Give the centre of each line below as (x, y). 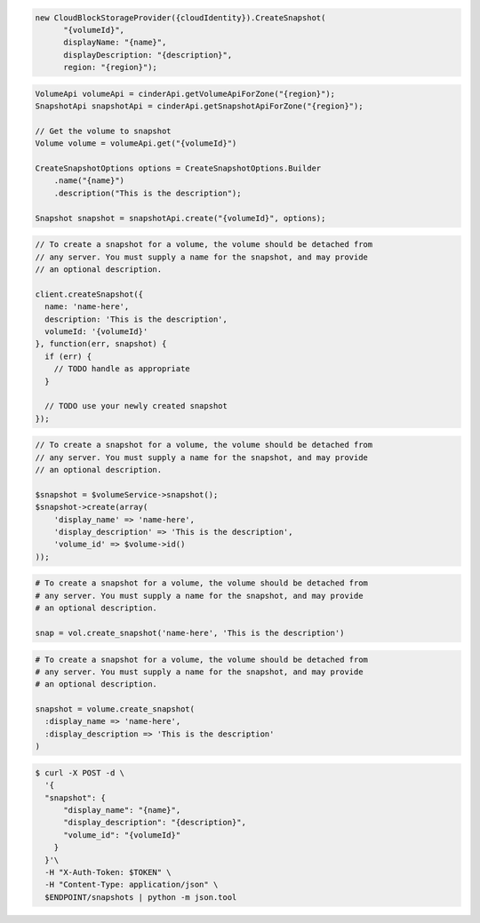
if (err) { (68, 356)
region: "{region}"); (110, 68)
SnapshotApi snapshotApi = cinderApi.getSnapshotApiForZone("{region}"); (199, 106)
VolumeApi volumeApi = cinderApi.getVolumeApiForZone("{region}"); (185, 94)
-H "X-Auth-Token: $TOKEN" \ (108, 872)
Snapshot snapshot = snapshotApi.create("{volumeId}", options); (180, 218)
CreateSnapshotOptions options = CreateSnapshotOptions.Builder (178, 168)
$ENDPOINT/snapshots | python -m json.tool (141, 897)
